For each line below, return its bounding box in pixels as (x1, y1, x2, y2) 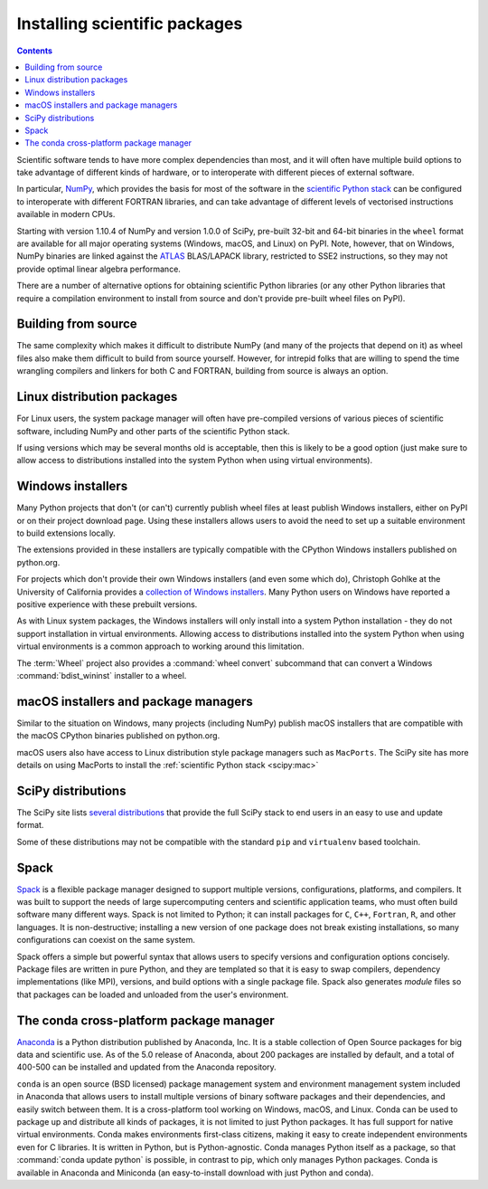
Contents (16, 45, 53, 56)
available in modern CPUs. (16, 209, 116, 220)
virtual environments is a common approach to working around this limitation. (16, 641, 305, 652)
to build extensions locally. (16, 528, 117, 538)
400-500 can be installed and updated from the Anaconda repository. (16, 1061, 277, 1072)
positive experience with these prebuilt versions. (16, 598, 198, 610)
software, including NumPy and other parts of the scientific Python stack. (16, 425, 291, 436)
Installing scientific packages (16, 14, 243, 33)
